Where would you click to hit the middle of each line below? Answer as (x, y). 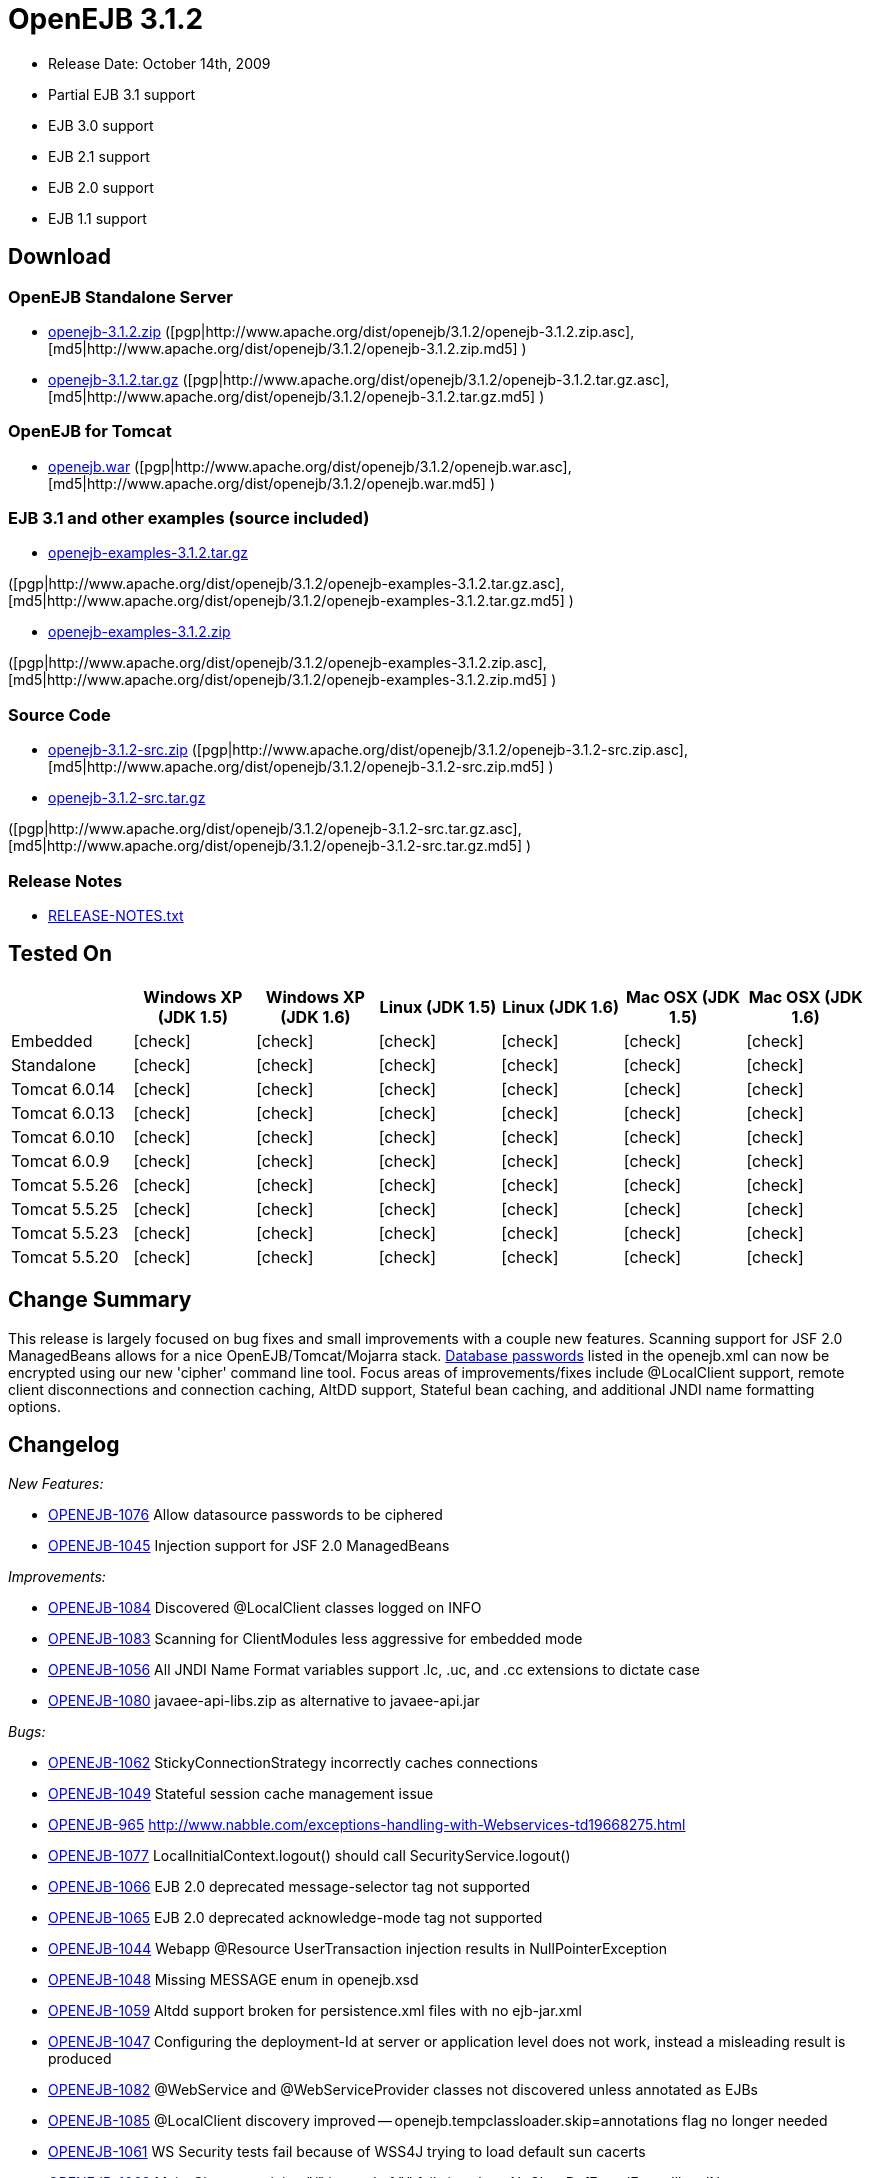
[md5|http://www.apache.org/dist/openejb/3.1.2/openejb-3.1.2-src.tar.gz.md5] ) (270, 846)
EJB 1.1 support (97, 218)
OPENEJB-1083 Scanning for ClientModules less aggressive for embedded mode (315, 1638)
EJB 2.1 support (99, 156)
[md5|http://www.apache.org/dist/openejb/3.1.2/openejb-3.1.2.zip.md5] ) (287, 348)
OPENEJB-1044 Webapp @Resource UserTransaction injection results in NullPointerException (358, 1948)
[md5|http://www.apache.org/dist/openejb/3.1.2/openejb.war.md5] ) (271, 483)
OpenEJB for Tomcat (90, 431)
